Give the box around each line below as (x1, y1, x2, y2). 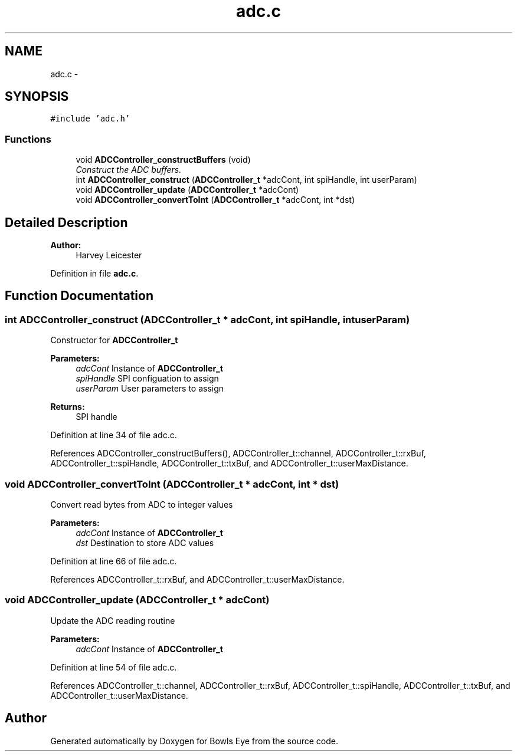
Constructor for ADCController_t (50, 335, 178, 346)
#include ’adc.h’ (50, 114, 130, 124)
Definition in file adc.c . (50, 268, 139, 279)
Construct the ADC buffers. (76, 165, 182, 175)
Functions (5, 133, 51, 145)
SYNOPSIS (5, 89, 69, 104)
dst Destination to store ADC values (76, 538, 214, 548)
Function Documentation (5, 288, 153, 304)
